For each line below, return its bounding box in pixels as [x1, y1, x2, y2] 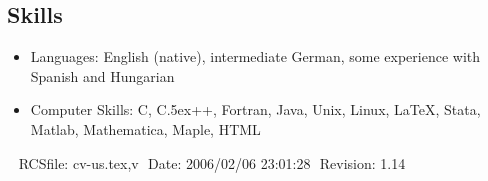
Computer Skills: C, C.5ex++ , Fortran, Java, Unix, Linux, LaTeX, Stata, [30, 99, 481, 120]
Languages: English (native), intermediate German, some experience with [30, 46, 481, 67]
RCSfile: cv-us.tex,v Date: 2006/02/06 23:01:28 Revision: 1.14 [18, 152, 406, 173]
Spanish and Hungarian [30, 65, 175, 86]
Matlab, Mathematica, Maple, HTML [30, 118, 261, 139]
